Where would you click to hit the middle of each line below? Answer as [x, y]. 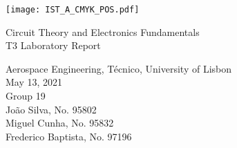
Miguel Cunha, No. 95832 [60, 123]
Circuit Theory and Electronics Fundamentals [103, 31]
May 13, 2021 [34, 82]
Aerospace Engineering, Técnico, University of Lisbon [119, 68]
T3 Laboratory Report [53, 45]
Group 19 [26, 96]
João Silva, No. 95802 [51, 109]
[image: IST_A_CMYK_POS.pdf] [73, 10]
